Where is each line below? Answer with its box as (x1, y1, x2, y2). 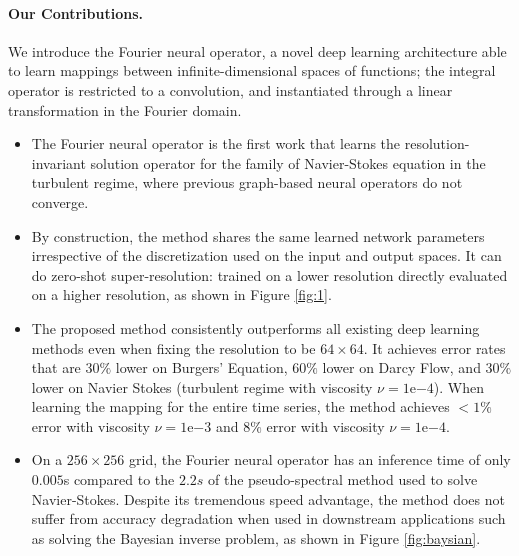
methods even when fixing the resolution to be (31, 337, 316, 358)
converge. (31, 191, 89, 212)
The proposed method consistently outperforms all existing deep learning (31, 317, 480, 338)
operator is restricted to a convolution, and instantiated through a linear (8, 79, 453, 100)
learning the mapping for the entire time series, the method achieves (31, 396, 450, 417)
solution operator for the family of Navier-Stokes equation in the (90, 152, 486, 173)
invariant (31, 152, 86, 173)
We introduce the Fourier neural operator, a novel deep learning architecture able (8, 40, 507, 61)
